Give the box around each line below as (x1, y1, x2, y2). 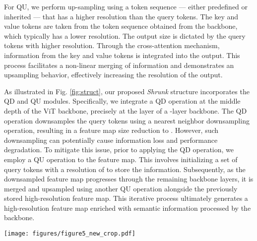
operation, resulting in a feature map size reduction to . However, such (4, 125, 219, 135)
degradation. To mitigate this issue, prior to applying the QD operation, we (4, 144, 234, 155)
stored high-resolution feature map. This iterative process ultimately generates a (4, 193, 248, 203)
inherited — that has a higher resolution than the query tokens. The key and (4, 11, 239, 21)
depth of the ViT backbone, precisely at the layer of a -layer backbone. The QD (4, 105, 247, 116)
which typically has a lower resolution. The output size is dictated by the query (4, 30, 246, 41)
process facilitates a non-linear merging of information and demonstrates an (4, 60, 234, 70)
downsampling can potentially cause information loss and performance (4, 134, 218, 145)
